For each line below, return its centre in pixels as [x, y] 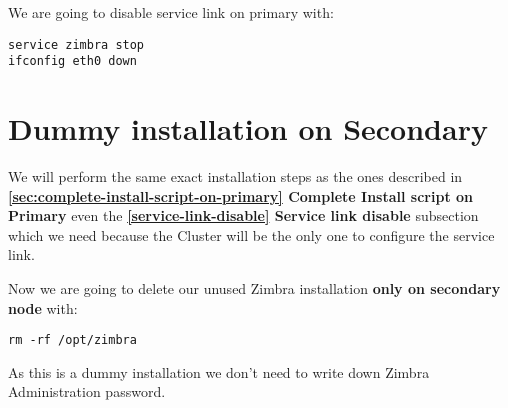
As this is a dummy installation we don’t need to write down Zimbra [219, 371]
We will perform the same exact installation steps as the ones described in [235, 176]
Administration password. [87, 391]
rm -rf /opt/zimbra [72, 340]
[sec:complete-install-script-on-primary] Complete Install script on [241, 195]
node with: [43, 307]
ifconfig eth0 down [72, 61]
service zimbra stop [76, 44]
